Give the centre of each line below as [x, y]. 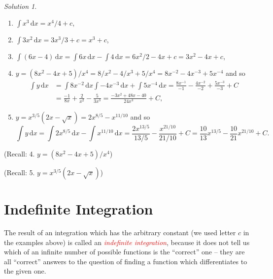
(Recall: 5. [19, 172]
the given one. [25, 271]
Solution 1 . [20, 6]
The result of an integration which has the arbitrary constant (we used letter [120, 232]
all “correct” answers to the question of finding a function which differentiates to [126, 261]
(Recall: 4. [19, 153]
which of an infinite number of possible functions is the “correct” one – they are [124, 252]
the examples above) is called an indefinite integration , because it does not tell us [127, 242]
